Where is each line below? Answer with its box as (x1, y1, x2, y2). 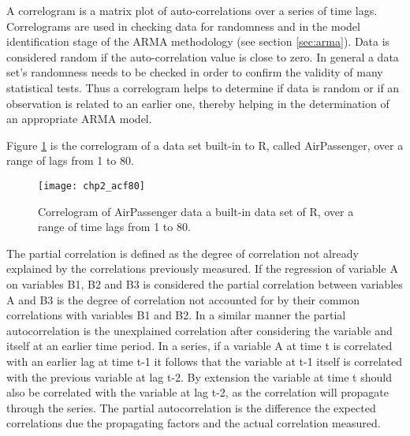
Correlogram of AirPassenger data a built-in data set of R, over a (38, 203, 354, 219)
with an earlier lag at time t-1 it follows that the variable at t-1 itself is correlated (6, 352, 403, 369)
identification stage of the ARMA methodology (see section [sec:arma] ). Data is (6, 33, 390, 50)
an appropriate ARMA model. (6, 110, 152, 127)
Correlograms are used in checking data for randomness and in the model (6, 17, 360, 34)
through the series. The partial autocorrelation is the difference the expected (6, 399, 376, 416)
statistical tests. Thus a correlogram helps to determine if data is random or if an (6, 79, 400, 95)
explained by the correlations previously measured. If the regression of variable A (6, 260, 398, 277)
